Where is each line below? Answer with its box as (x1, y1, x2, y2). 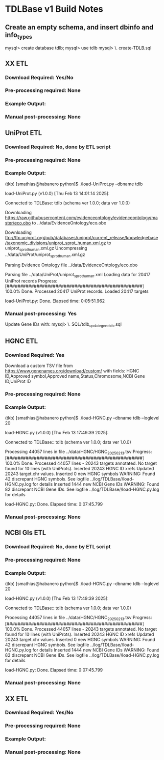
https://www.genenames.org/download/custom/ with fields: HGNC (5, 367, 140, 374)
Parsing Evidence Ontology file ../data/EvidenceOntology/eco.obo (5, 262, 138, 268)
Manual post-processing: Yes (5, 310, 77, 317)
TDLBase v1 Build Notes (5, 3, 104, 15)
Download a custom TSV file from (5, 363, 73, 368)
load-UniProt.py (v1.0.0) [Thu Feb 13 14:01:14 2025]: (5, 190, 110, 196)
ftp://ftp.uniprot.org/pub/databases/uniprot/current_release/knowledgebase (5, 234, 158, 240)
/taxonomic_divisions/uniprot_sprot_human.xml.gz (5, 240, 106, 246)
